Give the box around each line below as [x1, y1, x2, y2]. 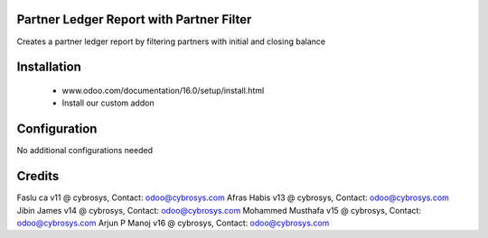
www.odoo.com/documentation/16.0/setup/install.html [61, 85, 265, 96]
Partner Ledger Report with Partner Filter [16, 12, 252, 27]
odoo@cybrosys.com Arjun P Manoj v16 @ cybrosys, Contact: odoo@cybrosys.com [16, 217, 330, 228]
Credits [16, 169, 60, 184]
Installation [16, 59, 81, 75]
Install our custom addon [61, 97, 155, 108]
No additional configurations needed [16, 145, 154, 156]
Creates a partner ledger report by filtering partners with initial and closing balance [16, 36, 325, 47]
